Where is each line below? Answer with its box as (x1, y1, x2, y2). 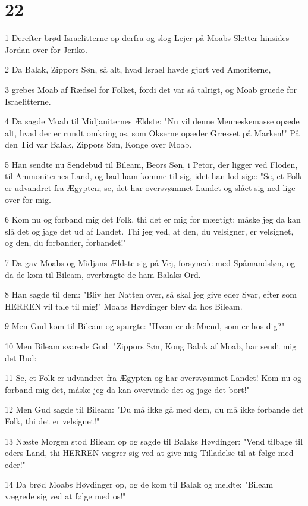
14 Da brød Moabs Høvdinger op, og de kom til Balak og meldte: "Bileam (5, 478, 274, 491)
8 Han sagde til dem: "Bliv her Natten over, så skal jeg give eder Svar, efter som (5, 288, 297, 301)
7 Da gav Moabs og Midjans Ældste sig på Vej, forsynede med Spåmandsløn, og (5, 257, 296, 269)
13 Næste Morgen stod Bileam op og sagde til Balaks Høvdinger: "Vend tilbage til (5, 435, 303, 447)
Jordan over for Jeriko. (5, 43, 88, 55)
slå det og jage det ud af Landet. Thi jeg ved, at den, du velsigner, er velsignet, (5, 224, 294, 237)
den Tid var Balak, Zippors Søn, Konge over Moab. (5, 138, 192, 151)
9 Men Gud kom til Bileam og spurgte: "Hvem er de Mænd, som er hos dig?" (5, 320, 285, 332)
